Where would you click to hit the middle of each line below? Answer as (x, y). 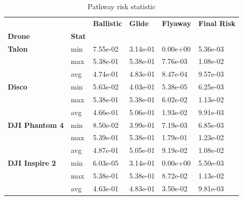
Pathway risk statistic (121, 6)
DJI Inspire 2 (32, 163)
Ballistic (107, 23)
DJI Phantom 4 (36, 125)
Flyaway (176, 23)
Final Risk (217, 23)
